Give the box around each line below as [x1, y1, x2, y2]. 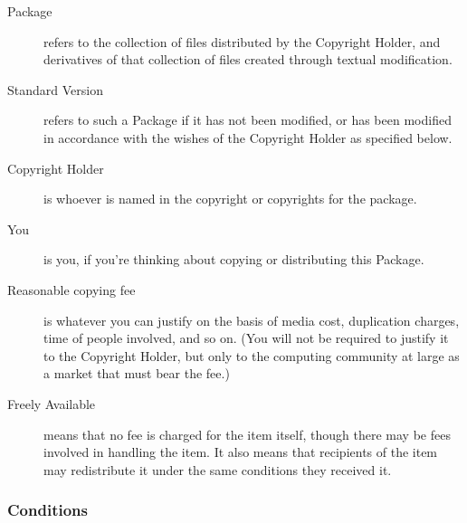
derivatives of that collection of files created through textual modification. [43, 50, 453, 69]
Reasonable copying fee [7, 280, 136, 299]
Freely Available [7, 394, 96, 413]
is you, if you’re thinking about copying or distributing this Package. [43, 250, 424, 269]
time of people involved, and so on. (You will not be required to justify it [43, 328, 449, 347]
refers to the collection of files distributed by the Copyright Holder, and [43, 32, 441, 51]
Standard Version [7, 80, 103, 99]
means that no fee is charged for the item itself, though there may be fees [43, 424, 451, 443]
